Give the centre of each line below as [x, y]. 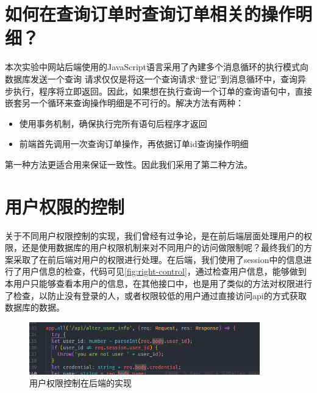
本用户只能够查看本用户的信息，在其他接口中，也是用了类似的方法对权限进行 [158, 283]
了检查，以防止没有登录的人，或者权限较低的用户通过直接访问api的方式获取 [156, 295]
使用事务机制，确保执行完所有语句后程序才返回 [113, 123]
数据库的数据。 [35, 307]
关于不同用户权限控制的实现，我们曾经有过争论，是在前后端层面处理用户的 [154, 235]
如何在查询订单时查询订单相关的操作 [150, 14]
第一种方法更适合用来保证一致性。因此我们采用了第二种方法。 [129, 164]
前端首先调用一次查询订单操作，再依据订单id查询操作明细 [134, 144]
